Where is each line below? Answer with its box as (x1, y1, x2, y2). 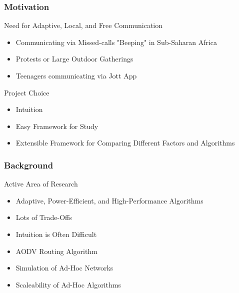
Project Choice (4, 87, 49, 97)
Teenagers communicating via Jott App (15, 70, 137, 80)
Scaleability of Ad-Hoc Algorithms (15, 279, 121, 289)
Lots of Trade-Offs (15, 212, 72, 222)
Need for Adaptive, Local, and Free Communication (4, 20, 163, 30)
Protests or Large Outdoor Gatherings (15, 53, 133, 64)
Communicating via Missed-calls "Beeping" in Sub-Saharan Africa (15, 36, 217, 47)
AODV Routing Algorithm (15, 245, 97, 256)
